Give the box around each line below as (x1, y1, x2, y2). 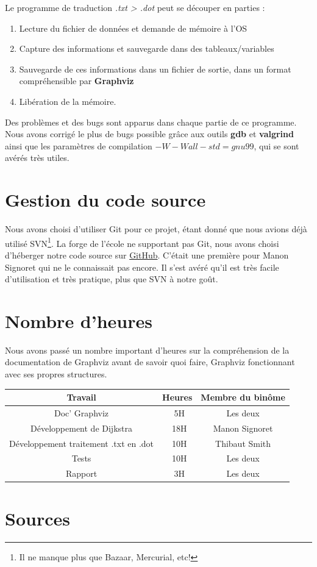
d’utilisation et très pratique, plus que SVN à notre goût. (5, 273, 218, 285)
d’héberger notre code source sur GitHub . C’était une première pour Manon (5, 248, 289, 261)
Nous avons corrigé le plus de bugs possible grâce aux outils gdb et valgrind (5, 127, 294, 140)
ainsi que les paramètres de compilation (5, 139, 152, 152)
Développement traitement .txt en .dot (9, 437, 154, 449)
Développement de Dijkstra (30, 421, 132, 434)
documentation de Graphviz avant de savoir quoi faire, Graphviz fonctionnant (5, 355, 295, 368)
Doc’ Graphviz (54, 406, 109, 419)
